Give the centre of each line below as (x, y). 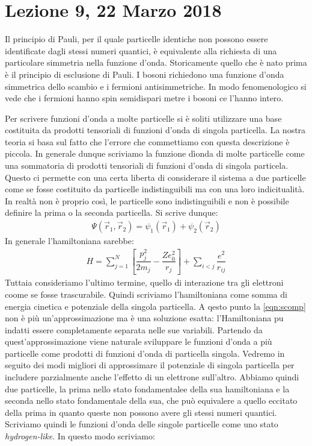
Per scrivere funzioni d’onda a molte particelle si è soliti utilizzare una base (143, 118)
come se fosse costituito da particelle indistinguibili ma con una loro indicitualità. (155, 189)
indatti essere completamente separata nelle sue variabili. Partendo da (134, 329)
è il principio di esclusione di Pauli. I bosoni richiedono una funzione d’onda (145, 74)
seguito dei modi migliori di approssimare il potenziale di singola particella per (150, 365)
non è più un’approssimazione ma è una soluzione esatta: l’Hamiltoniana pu (144, 318)
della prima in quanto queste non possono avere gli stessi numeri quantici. (141, 412)
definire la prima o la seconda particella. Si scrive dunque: (112, 212)
